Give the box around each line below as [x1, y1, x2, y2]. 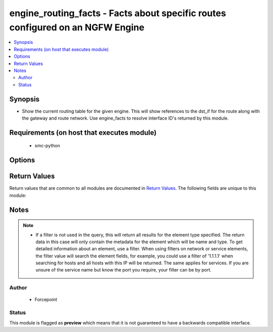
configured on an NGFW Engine [9, 22, 145, 33]
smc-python [34, 143, 60, 149]
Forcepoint [34, 297, 58, 303]
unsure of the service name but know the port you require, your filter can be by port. [35, 267, 212, 273]
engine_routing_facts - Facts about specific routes [9, 8, 226, 19]
